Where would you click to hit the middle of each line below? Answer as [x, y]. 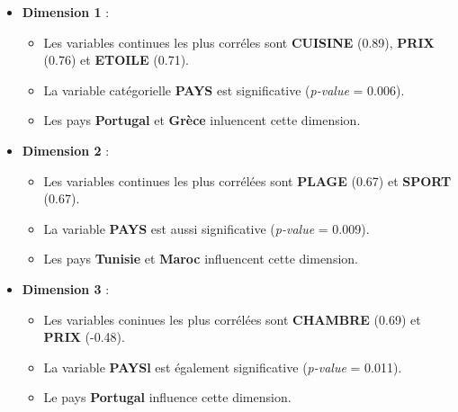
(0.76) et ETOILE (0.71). [116, 60]
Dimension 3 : [66, 288]
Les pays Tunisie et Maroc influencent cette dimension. [201, 259]
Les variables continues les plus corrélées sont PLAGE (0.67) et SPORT [247, 180]
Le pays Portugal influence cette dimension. [167, 397]
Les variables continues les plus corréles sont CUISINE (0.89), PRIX [239, 42]
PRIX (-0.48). [84, 337]
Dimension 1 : [66, 12]
